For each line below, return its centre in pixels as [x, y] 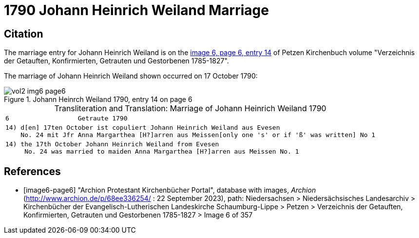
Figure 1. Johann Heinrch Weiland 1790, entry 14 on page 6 [98, 99]
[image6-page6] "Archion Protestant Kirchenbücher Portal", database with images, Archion [170, 190]
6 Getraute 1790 [67, 119]
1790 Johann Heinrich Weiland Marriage [136, 10]
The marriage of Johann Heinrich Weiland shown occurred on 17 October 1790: [131, 76]
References [32, 171]
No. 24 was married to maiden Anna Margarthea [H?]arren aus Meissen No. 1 [162, 152]
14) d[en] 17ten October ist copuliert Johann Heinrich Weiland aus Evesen [143, 128]
